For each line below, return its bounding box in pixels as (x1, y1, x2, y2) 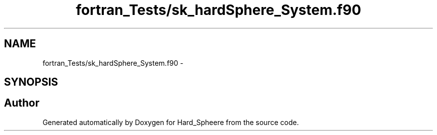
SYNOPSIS (4, 76, 58, 89)
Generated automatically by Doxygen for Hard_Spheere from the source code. (42, 118, 299, 127)
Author (4, 97, 39, 110)
